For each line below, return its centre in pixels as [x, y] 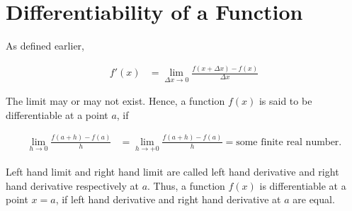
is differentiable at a [303, 185]
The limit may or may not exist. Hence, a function [115, 101]
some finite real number [288, 142]
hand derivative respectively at [72, 185]
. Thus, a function [186, 185]
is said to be [285, 101]
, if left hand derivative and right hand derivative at [168, 199]
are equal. [314, 199]
